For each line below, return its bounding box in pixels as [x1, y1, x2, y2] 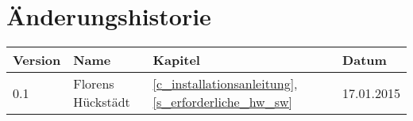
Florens [73, 74, 114, 93]
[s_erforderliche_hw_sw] [152, 93, 292, 112]
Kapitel [152, 51, 200, 70]
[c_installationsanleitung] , [152, 74, 298, 93]
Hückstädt [73, 93, 130, 112]
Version [13, 51, 61, 70]
